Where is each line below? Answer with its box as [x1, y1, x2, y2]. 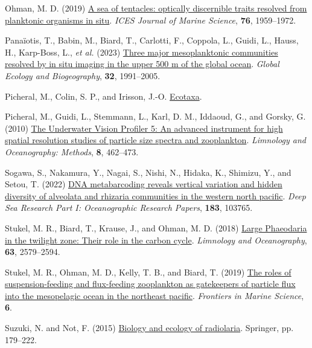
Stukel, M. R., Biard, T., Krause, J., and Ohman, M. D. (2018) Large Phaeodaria [5, 221, 307, 234]
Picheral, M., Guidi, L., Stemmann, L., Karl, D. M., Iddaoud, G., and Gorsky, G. [5, 110, 306, 123]
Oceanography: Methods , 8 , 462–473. [5, 145, 139, 158]
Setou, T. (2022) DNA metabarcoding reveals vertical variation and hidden [5, 178, 282, 190]
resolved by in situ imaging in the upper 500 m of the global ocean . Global [5, 57, 279, 70]
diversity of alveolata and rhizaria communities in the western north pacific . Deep [5, 189, 306, 202]
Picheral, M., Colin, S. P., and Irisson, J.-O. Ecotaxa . [5, 89, 202, 102]
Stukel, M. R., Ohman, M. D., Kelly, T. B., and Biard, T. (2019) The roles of [5, 265, 291, 278]
